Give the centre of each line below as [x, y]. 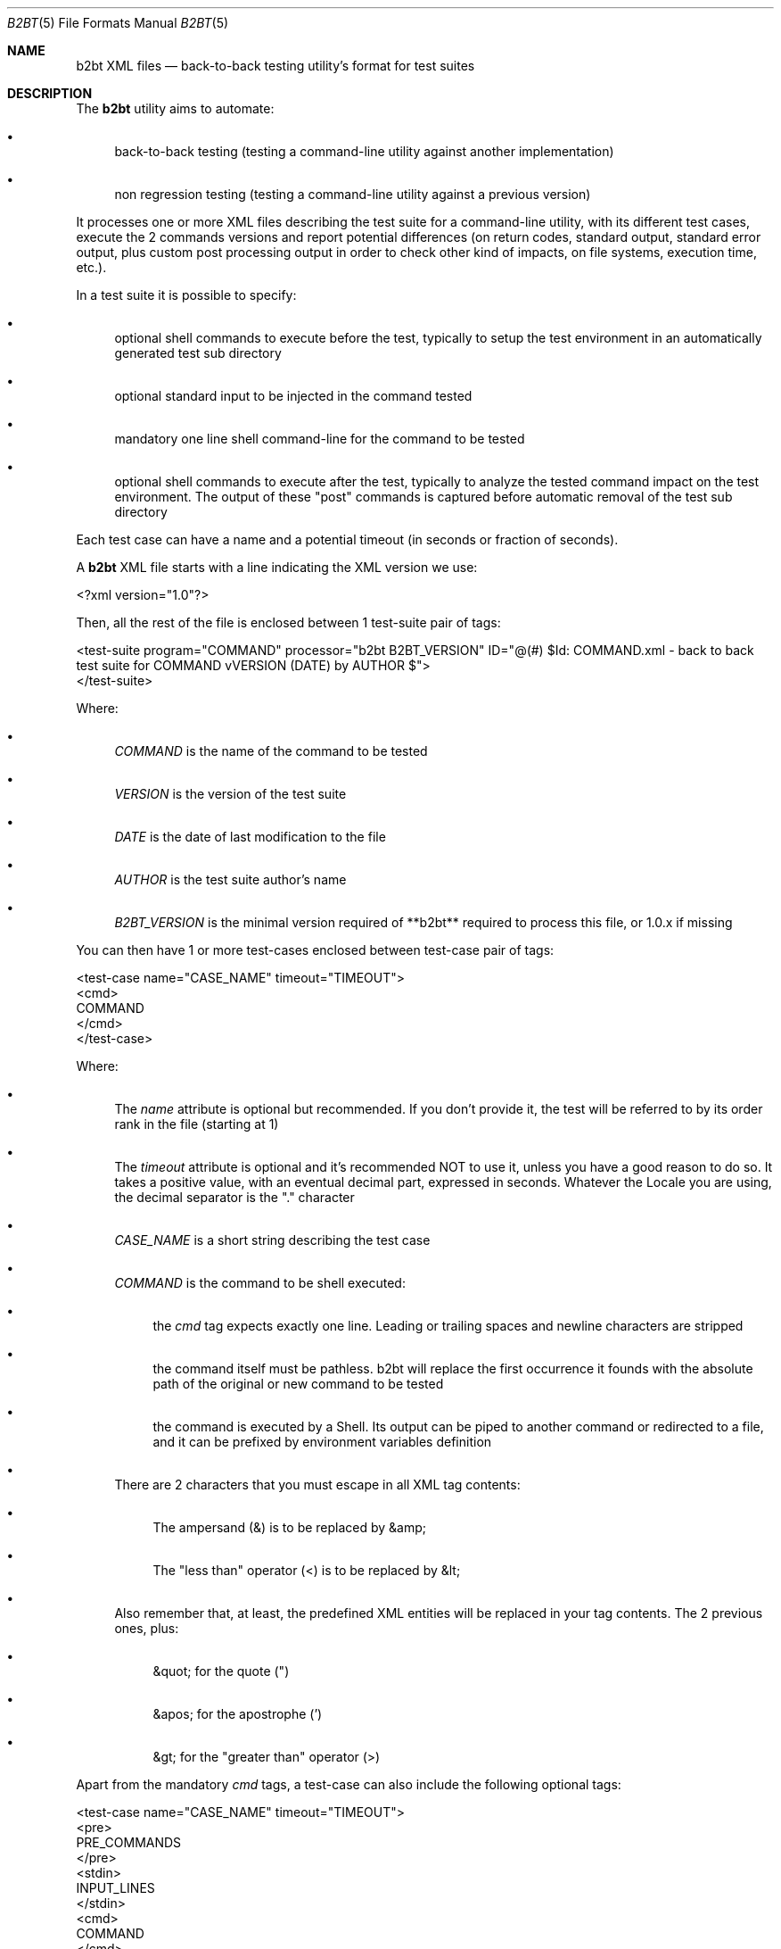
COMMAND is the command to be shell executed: [260, 1283]
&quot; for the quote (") [221, 1671]
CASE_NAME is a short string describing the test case [272, 1240]
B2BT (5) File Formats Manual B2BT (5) [118, 23]
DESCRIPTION [50, 93]
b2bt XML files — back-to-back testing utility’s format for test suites [275, 66]
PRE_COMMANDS [129, 1842]
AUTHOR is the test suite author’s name [230, 879]
